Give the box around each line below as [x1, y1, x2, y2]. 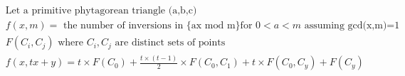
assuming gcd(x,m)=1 [304, 21, 400, 31]
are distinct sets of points [115, 38, 226, 48]
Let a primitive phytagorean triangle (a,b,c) [5, 6, 197, 16]
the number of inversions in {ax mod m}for [63, 21, 253, 31]
